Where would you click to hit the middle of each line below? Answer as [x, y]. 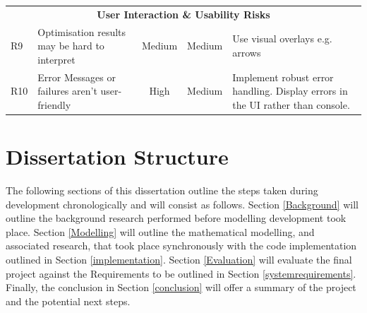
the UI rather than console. [291, 104]
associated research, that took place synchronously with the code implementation [181, 246]
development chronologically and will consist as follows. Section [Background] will [182, 204]
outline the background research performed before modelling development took [176, 218]
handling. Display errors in [290, 91]
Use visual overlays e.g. [282, 39]
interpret [56, 59]
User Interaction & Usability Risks [183, 14]
